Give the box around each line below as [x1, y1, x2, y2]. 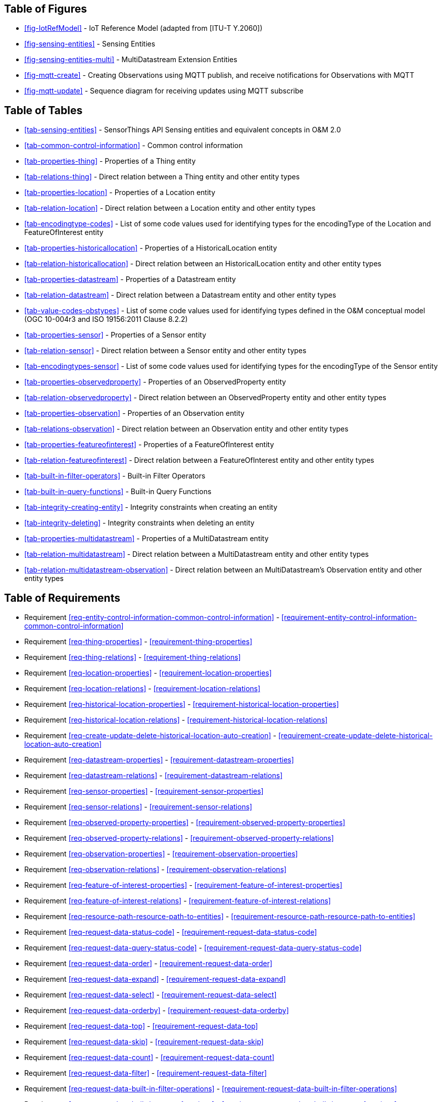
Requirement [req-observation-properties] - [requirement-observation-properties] [24, 849, 298, 858]
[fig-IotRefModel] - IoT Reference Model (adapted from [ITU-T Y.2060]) [24, 24, 263, 33]
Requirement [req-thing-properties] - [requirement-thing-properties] [24, 637, 253, 646]
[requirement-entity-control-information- [281, 613, 417, 622]
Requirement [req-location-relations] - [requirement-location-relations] [24, 684, 261, 693]
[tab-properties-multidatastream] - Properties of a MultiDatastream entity [24, 534, 269, 543]
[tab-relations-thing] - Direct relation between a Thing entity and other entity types [24, 172, 300, 181]
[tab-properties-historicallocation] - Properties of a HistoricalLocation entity [24, 244, 277, 253]
